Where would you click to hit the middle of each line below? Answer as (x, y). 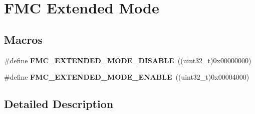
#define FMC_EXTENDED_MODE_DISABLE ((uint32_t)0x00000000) (128, 60)
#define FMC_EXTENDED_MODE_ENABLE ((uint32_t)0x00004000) (127, 77)
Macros (23, 39)
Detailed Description (59, 104)
